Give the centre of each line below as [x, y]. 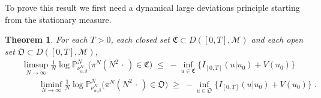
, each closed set [140, 39]
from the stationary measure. [58, 19]
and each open [277, 39]
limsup [36, 65]
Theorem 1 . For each [46, 39]
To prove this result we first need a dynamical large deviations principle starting [152, 7]
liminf [51, 84]
